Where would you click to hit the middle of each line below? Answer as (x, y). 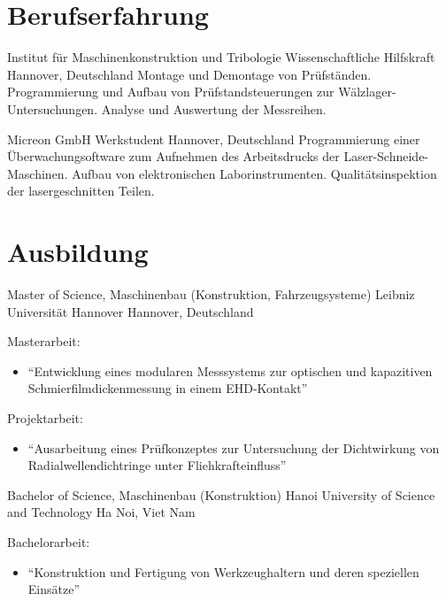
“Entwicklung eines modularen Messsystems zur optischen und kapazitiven (230, 370)
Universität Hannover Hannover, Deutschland (131, 311)
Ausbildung (78, 252)
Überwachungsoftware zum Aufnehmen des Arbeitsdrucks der (173, 156)
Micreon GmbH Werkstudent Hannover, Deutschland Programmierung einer (214, 139)
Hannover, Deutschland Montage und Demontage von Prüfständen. (189, 74)
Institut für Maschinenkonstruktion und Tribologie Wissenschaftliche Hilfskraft (221, 57)
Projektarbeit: (45, 417)
